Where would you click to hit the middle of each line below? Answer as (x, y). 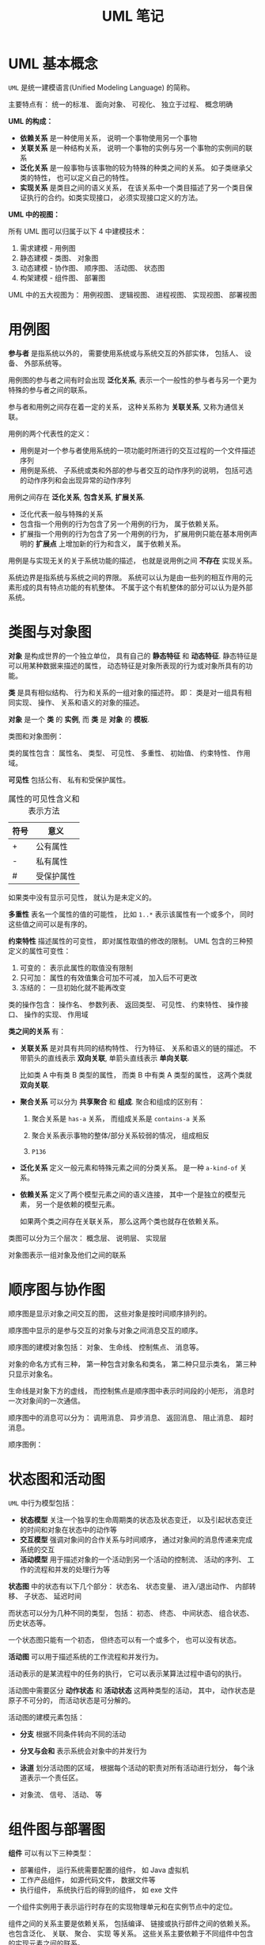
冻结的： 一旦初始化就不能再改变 (73, 987)
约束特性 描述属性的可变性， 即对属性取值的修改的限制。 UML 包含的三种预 (131, 940)
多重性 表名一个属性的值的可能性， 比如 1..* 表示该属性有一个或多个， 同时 (131, 914)
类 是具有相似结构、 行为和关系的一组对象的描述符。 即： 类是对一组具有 (127, 692)
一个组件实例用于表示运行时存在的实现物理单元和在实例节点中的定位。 (123, 1906)
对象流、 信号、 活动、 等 (61, 1794)
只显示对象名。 (32, 1374)
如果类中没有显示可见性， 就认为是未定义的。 (82, 897)
